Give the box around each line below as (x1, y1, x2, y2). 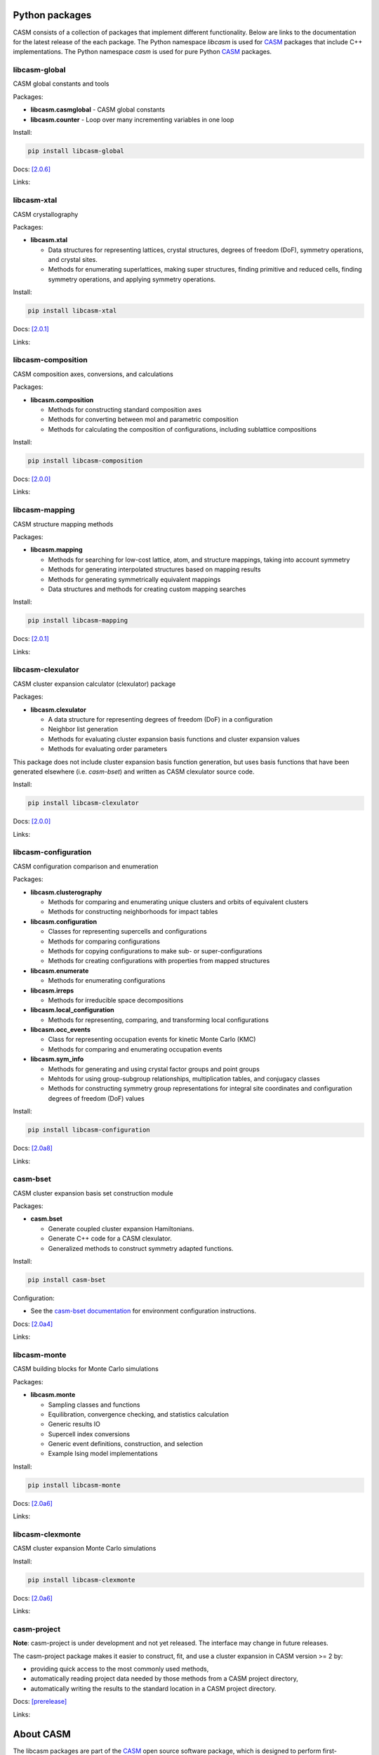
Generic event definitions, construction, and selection (48, 1440, 204, 1448)
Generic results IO (48, 1420, 101, 1429)
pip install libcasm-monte (27, 1481, 121, 1489)
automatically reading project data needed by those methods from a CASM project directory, (30, 1674, 298, 1683)
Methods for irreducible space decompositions (48, 995, 184, 1004)
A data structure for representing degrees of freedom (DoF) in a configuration (48, 715, 273, 723)
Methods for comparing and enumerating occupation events (48, 1045, 222, 1053)
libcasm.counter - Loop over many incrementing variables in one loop (30, 115, 234, 124)
